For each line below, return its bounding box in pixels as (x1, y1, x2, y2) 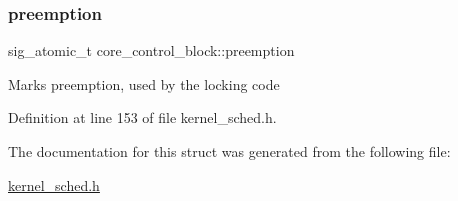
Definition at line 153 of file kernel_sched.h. (8, 107, 277, 128)
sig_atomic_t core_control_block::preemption (8, 40, 295, 61)
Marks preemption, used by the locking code (8, 73, 280, 94)
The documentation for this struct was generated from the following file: (8, 141, 451, 161)
